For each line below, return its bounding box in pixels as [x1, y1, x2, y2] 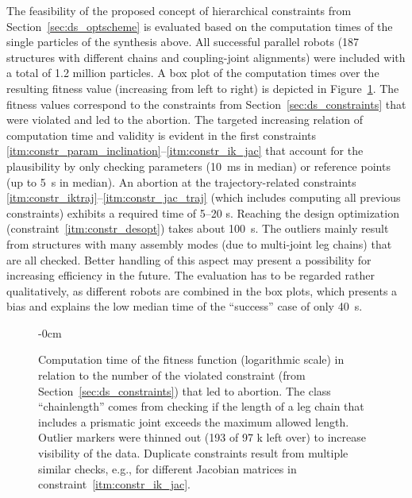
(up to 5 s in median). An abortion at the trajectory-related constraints [6, 173, 356, 190]
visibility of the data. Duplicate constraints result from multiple [38, 445, 348, 461]
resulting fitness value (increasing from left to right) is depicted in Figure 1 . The [6, 79, 399, 96]
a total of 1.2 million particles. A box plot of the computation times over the [6, 64, 379, 81]
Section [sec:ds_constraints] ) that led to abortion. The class [38, 382, 331, 399]
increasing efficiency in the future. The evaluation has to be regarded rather [6, 267, 375, 284]
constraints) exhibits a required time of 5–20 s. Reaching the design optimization [6, 204, 399, 221]
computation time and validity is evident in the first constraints [6, 126, 317, 143]
